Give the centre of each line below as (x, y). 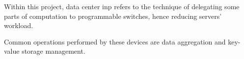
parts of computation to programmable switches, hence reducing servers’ (113, 16)
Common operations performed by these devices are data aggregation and (115, 41)
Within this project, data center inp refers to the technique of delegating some (122, 6)
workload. (19, 25)
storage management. (54, 51)
